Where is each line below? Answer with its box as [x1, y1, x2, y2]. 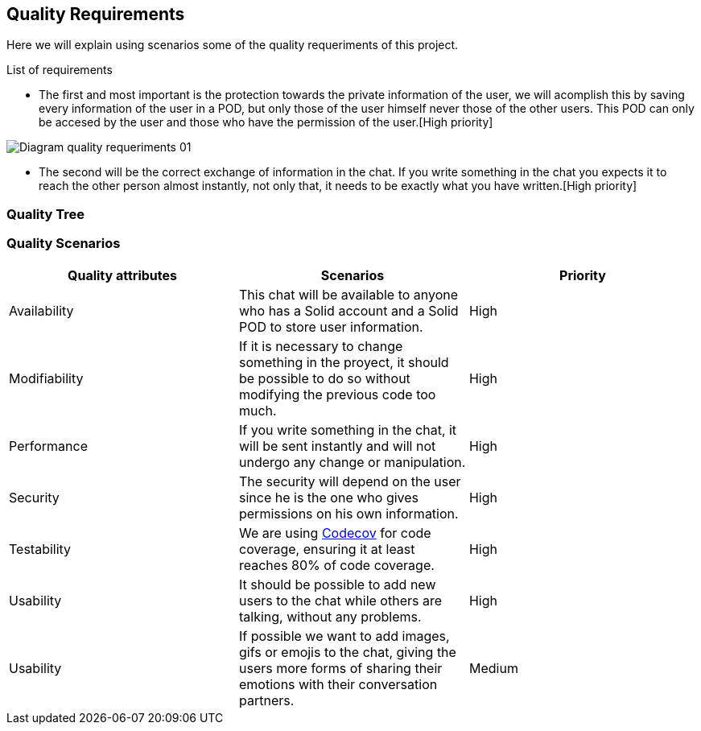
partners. [238, 692, 295, 708]
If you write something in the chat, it [238, 421, 457, 438]
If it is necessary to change [238, 337, 403, 354]
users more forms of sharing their [238, 659, 443, 676]
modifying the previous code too [238, 386, 436, 403]
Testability [9, 540, 72, 557]
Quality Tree [6, 205, 85, 222]
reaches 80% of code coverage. [238, 556, 435, 573]
